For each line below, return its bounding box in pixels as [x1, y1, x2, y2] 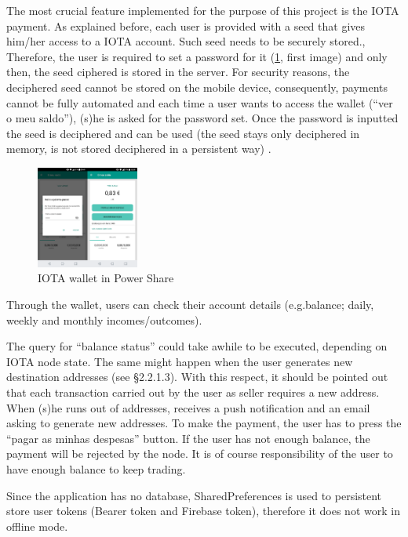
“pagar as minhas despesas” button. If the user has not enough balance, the [6, 430, 370, 446]
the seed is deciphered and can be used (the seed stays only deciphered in [6, 125, 360, 141]
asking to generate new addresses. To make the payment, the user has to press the [6, 415, 402, 431]
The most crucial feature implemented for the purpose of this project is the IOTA [6, 2, 399, 18]
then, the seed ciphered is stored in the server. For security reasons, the [6, 63, 350, 80]
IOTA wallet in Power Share [38, 270, 174, 286]
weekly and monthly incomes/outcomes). [6, 311, 202, 328]
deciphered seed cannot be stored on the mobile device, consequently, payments [6, 78, 388, 95]
